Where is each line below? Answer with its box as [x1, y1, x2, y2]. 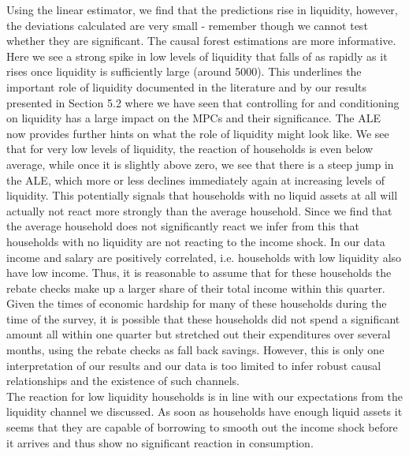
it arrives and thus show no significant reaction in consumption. [6, 434, 314, 450]
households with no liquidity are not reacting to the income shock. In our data [6, 233, 385, 249]
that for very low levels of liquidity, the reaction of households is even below [6, 140, 374, 157]
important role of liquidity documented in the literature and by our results [6, 78, 367, 95]
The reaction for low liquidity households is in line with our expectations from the [6, 387, 403, 404]
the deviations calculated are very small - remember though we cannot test [6, 17, 368, 33]
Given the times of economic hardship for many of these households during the [6, 295, 387, 312]
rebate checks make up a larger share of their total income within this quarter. [6, 279, 385, 296]
